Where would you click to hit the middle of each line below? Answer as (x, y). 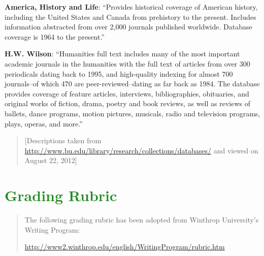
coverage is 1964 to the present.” (55, 36)
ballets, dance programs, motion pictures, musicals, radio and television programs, (133, 113)
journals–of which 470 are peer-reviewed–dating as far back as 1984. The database (132, 84)
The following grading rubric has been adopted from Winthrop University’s (142, 220)
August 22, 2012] (51, 160)
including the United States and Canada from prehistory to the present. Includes (130, 17)
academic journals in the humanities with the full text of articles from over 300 (127, 63)
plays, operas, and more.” (44, 123)
